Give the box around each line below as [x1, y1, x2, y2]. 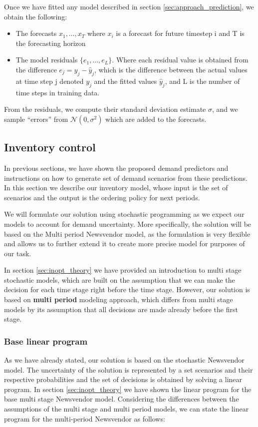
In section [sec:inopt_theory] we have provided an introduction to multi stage [4, 265, 242, 275]
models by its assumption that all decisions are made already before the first [4, 304, 238, 314]
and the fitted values [94, 75, 157, 86]
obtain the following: [4, 11, 67, 21]
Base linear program [4, 335, 88, 347]
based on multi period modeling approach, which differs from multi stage [4, 294, 233, 305]
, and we [212, 104, 238, 114]
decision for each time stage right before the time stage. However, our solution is [4, 284, 250, 295]
